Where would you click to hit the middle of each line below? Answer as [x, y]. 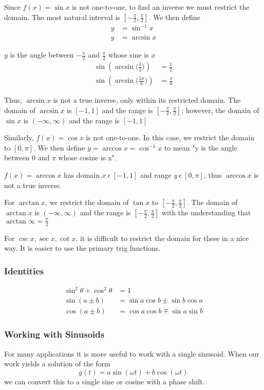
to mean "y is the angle [201, 147]
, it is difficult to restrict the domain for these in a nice [162, 238]
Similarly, [19, 137]
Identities [24, 271]
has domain [81, 175]
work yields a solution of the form [57, 364]
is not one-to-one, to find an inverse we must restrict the [161, 7]
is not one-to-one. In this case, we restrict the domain [170, 137]
